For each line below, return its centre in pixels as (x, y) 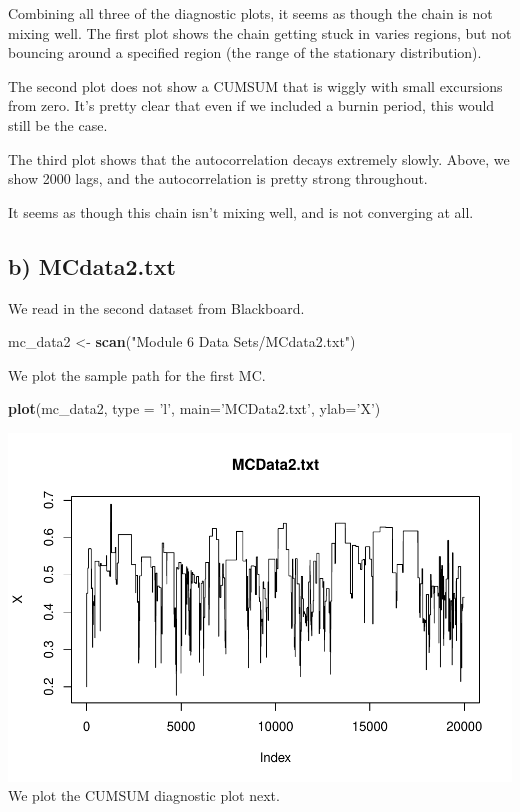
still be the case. (58, 124)
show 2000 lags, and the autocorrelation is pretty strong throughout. (218, 178)
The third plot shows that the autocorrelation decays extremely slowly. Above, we (259, 158)
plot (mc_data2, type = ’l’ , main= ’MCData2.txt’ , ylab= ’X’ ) (194, 408)
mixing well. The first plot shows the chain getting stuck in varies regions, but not (260, 32)
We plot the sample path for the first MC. (137, 374)
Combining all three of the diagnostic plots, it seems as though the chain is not (250, 13)
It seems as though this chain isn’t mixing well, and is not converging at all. (241, 211)
